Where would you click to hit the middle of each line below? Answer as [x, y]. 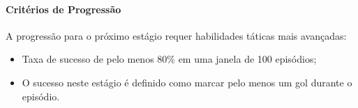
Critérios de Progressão [64, 9]
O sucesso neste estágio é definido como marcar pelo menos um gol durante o [187, 82]
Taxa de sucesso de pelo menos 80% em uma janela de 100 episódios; [169, 59]
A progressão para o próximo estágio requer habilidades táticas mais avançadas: [176, 35]
